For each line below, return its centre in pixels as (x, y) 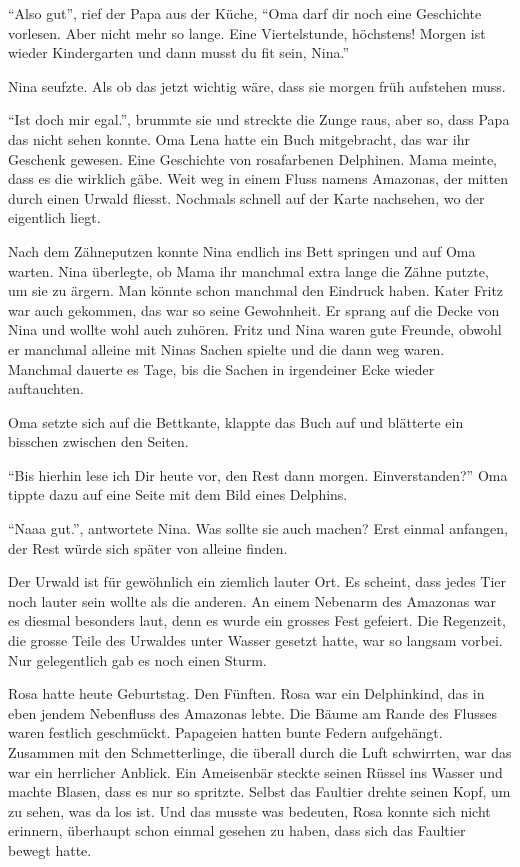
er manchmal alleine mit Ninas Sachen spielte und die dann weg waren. (226, 348)
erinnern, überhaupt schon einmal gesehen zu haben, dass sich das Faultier (237, 830)
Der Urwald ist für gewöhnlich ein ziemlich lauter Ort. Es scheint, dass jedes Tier (257, 581)
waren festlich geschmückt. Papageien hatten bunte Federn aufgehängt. (225, 732)
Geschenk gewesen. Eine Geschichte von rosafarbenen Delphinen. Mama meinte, (252, 158)
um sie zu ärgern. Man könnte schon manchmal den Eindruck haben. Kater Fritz (256, 290)
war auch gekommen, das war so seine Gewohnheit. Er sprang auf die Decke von (254, 309)
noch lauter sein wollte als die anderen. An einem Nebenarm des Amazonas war (252, 600)
